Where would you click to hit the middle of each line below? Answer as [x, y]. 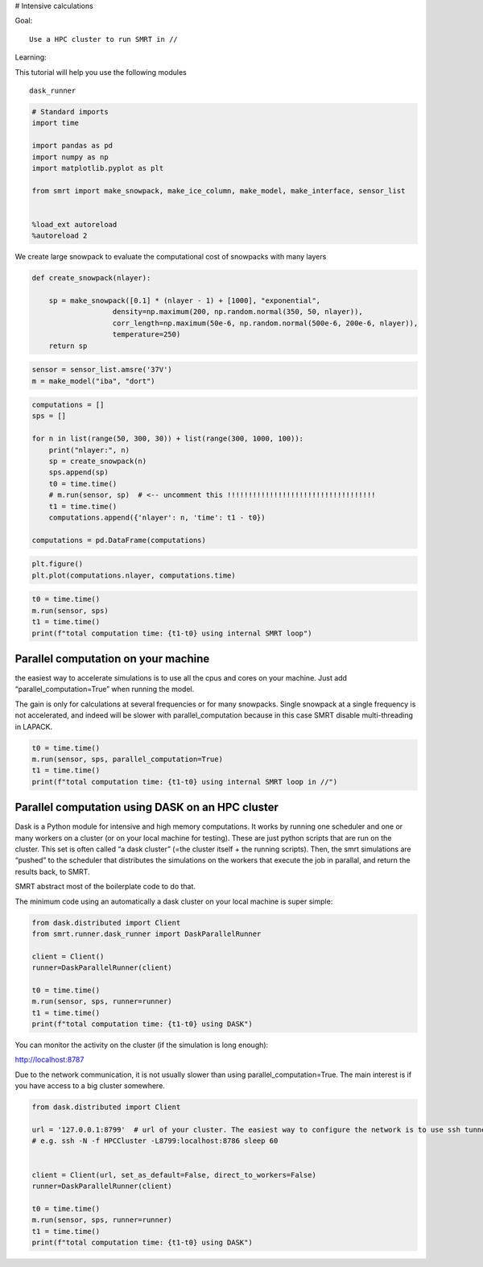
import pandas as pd [72, 146]
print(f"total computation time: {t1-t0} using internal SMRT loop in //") [185, 782]
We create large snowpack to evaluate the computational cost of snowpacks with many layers [171, 257]
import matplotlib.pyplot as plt [98, 168]
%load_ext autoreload [74, 224]
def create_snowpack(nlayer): [91, 278]
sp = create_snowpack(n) [98, 462]
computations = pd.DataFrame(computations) [119, 540]
